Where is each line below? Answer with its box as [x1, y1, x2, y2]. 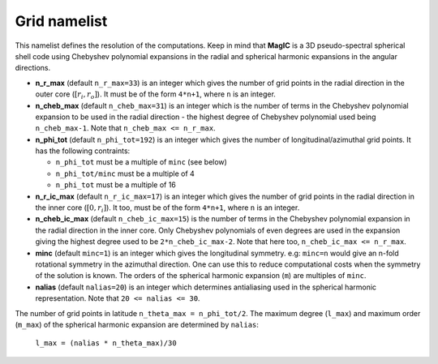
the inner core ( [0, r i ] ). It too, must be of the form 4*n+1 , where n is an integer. [35, 203, 300, 214]
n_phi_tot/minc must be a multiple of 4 [55, 169, 195, 178]
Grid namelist [15, 12, 108, 30]
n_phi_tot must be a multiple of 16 [55, 180, 176, 190]
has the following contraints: [35, 146, 131, 156]
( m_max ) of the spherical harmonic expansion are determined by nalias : [15, 319, 260, 329]
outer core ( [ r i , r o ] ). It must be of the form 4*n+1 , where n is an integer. [35, 89, 276, 101]
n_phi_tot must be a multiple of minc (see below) [55, 157, 227, 167]
